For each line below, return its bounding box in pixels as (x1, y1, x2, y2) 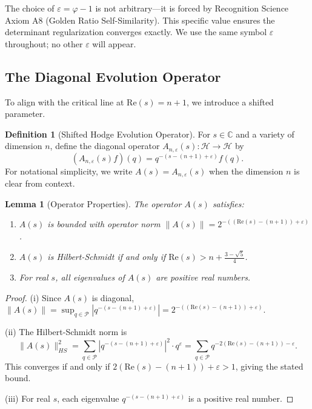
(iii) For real (5, 391, 50, 404)
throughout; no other (5, 37, 83, 50)
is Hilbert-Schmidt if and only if (47, 250, 166, 263)
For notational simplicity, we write (5, 164, 133, 177)
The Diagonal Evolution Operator (5, 67, 221, 85)
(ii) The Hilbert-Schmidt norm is (5, 325, 127, 338)
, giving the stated (235, 359, 304, 372)
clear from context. (5, 177, 75, 190)
